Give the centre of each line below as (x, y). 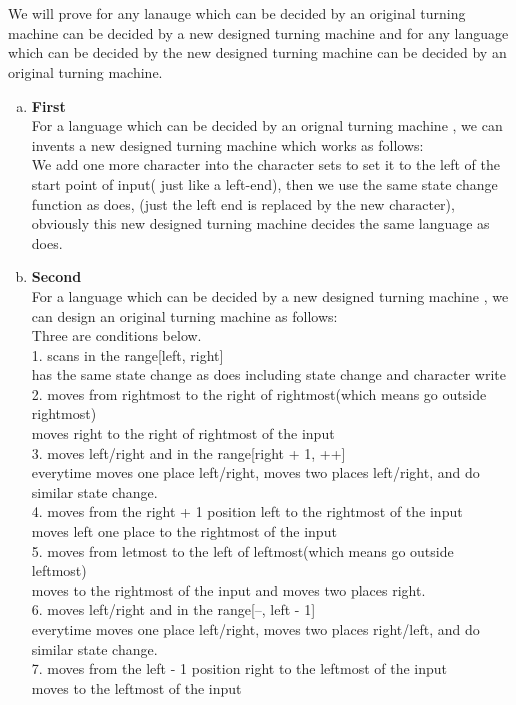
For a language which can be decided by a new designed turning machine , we (270, 295)
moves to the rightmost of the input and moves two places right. (228, 589)
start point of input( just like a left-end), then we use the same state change (264, 183)
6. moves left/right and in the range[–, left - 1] (173, 609)
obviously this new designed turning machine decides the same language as (260, 223)
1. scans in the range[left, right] (127, 354)
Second (56, 276)
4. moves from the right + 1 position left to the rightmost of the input (247, 511)
